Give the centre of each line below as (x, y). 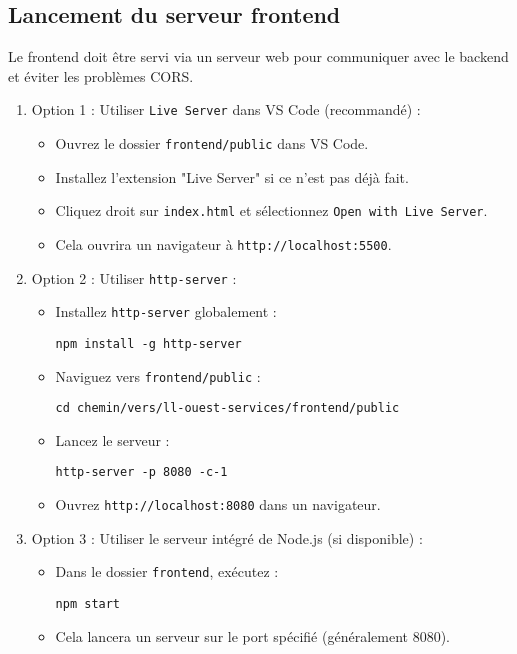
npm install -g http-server (148, 343)
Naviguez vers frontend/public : (158, 375)
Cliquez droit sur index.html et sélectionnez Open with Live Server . (271, 210)
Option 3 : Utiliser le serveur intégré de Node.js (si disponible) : (227, 537)
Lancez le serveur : (112, 439)
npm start (88, 604)
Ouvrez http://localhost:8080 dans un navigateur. (218, 504)
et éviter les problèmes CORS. (101, 75)
